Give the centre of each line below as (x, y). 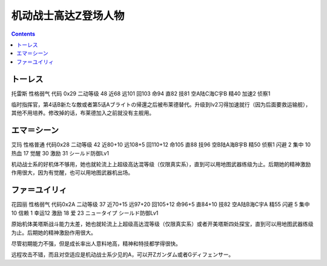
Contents (23, 34)
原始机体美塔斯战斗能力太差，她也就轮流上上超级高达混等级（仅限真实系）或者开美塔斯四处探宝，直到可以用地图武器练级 (162, 224)
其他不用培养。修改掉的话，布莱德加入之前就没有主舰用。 (83, 113)
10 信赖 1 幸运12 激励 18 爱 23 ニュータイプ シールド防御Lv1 (85, 213)
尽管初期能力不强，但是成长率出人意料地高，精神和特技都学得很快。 (96, 243)
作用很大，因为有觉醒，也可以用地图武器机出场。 (72, 173)
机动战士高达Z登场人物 (68, 16)
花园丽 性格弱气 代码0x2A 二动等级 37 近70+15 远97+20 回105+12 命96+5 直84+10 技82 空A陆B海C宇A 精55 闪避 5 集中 (160, 204)
